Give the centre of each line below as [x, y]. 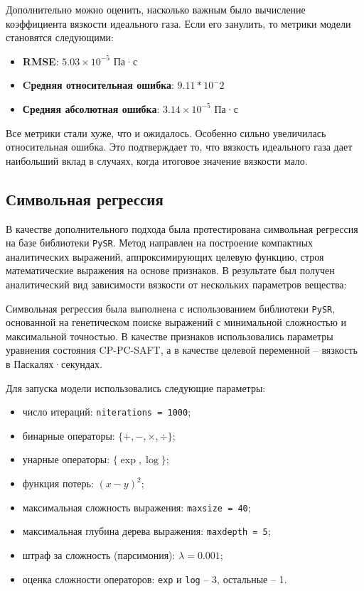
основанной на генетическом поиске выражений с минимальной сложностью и [176, 322]
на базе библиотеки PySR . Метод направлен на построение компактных [160, 243]
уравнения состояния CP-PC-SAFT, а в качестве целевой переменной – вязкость [182, 350]
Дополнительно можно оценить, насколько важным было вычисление [156, 9]
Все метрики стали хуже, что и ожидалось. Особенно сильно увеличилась [166, 132]
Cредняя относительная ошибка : [98, 85]
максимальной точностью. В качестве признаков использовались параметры [170, 336]
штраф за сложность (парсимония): [99, 554]
